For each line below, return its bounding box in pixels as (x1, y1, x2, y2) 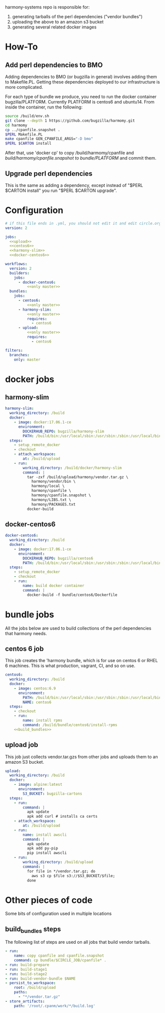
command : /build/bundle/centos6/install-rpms (23, 722, 118, 727)
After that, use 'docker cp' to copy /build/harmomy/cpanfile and (5, 150, 134, 156)
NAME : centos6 (23, 699, 52, 705)
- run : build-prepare (5, 962, 50, 967)
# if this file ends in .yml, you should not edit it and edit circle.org (5, 221, 162, 226)
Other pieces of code (5, 894, 93, 906)
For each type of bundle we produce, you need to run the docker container (5, 94, 157, 100)
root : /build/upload (14, 985, 56, 990)
